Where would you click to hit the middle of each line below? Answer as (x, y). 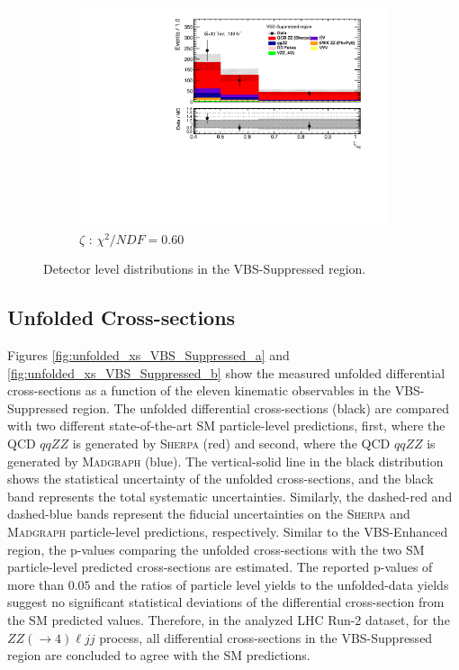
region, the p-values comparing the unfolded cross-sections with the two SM (216, 549)
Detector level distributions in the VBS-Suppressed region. (205, 269)
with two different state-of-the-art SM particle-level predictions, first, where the (226, 426)
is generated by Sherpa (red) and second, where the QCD (231, 444)
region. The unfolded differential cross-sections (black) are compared (261, 407)
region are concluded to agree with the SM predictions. (159, 655)
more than (36, 584)
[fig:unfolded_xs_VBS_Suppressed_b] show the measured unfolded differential (226, 372)
